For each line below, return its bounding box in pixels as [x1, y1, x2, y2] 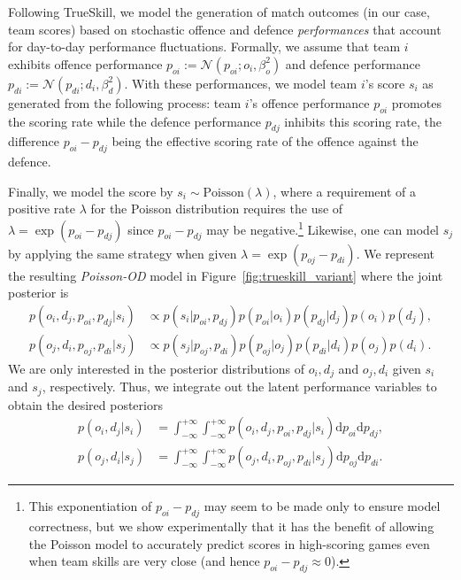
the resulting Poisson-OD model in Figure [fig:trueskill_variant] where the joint [8, 266, 443, 284]
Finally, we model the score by [8, 182, 173, 200]
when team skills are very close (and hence [28, 552, 260, 570]
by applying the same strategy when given [8, 244, 237, 262]
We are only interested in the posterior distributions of [8, 359, 304, 377]
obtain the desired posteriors [8, 395, 163, 414]
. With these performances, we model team [124, 73, 357, 92]
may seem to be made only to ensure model [204, 497, 441, 515]
